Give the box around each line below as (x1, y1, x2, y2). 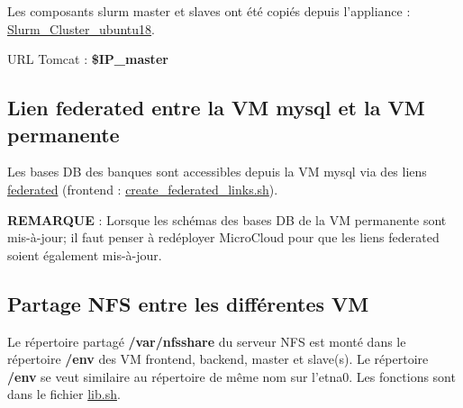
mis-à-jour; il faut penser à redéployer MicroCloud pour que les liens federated (7, 228, 440, 247)
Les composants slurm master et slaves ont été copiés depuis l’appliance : (7, 2, 411, 20)
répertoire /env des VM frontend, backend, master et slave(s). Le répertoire (7, 349, 429, 368)
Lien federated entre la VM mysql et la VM (7, 94, 425, 122)
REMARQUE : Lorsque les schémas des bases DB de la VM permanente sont (7, 210, 447, 229)
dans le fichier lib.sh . (7, 385, 121, 403)
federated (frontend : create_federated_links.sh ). (7, 179, 278, 198)
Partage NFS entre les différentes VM (7, 289, 369, 317)
